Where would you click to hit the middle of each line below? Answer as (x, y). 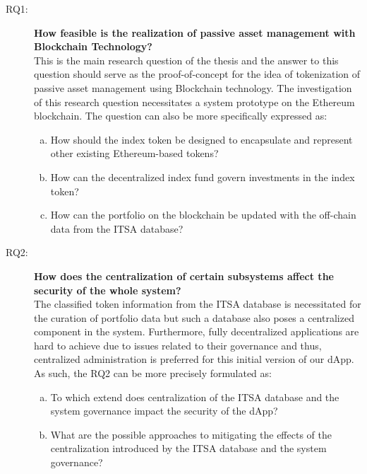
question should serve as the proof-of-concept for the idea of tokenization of (197, 74)
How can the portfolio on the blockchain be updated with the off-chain (203, 215)
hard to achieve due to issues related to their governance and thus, (178, 345)
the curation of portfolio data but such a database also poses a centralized (194, 317)
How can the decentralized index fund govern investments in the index (203, 177)
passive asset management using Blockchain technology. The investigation (193, 87)
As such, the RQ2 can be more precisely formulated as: (153, 373)
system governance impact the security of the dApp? (164, 411)
